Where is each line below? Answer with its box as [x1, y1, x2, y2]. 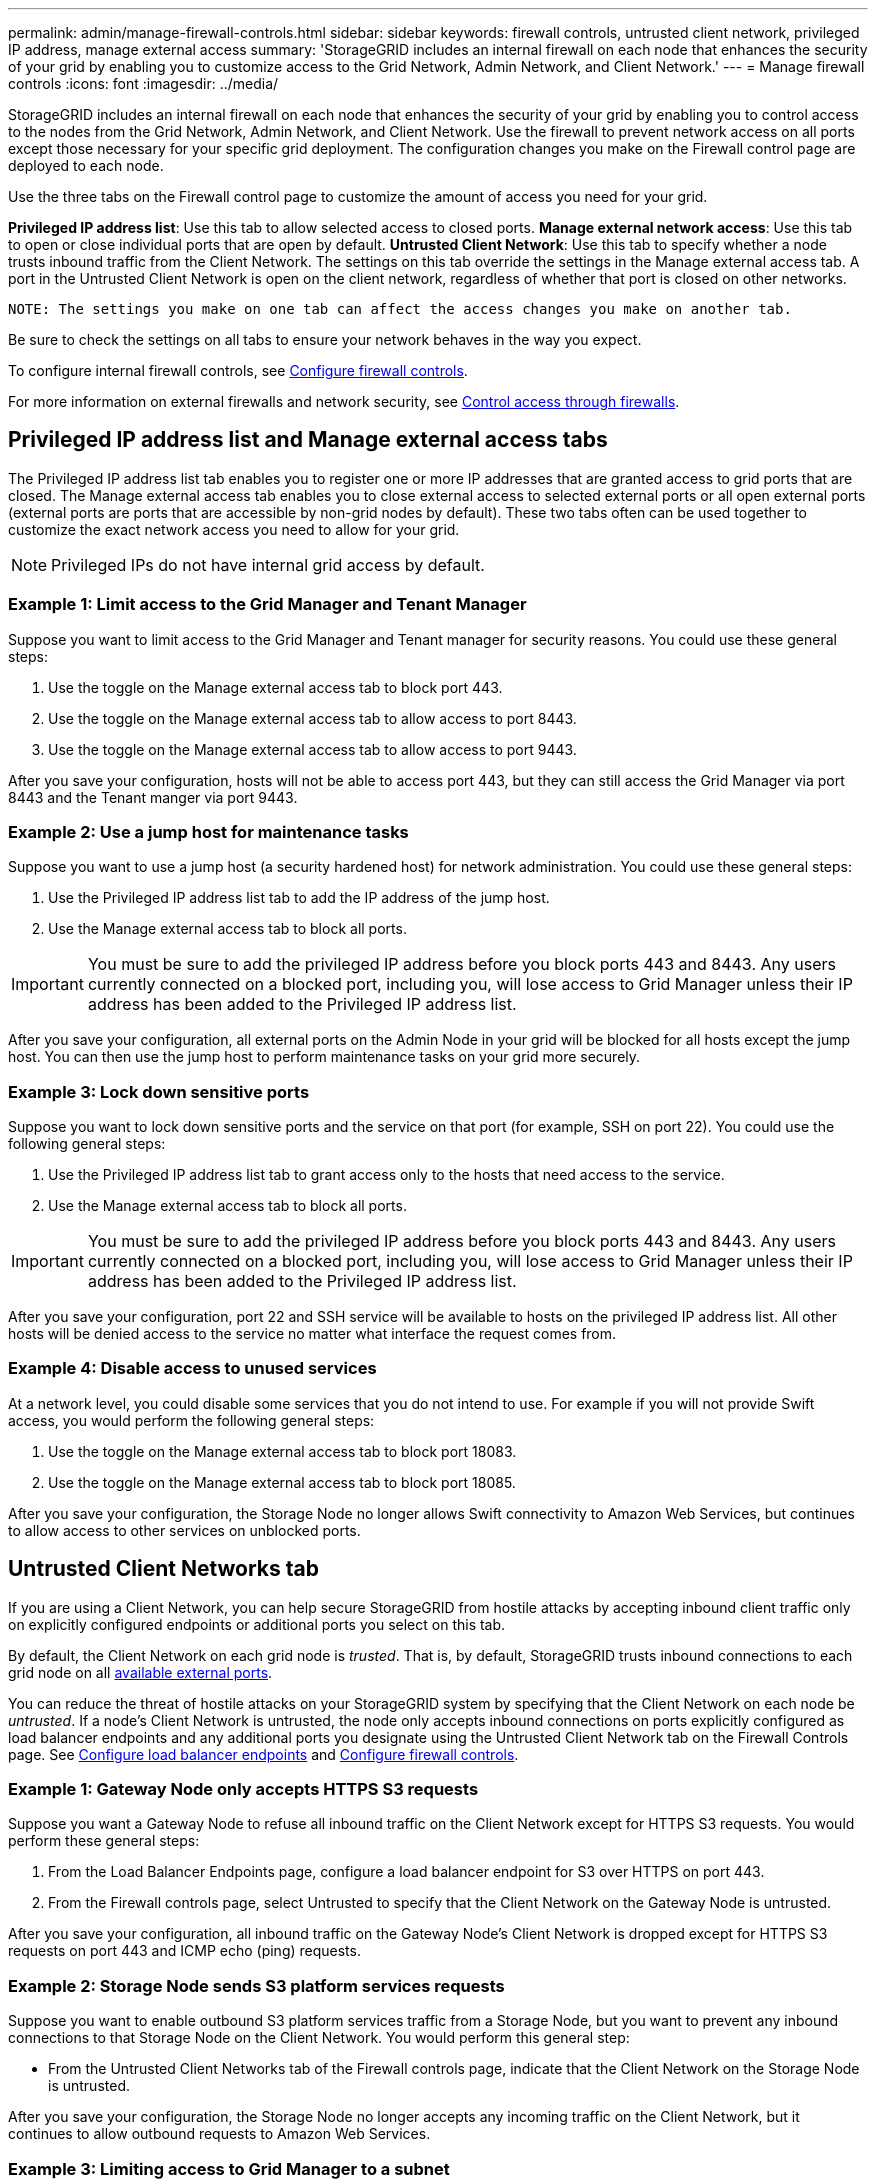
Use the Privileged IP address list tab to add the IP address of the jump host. [48, 889, 550, 907]
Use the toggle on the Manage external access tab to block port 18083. [48, 1442, 517, 1460]
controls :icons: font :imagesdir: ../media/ [8, 75, 279, 92]
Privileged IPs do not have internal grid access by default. [51, 554, 485, 575]
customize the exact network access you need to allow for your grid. [8, 520, 460, 538]
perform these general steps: [8, 1832, 200, 1850]
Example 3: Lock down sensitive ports [8, 1081, 310, 1102]
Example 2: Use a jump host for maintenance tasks [8, 821, 409, 842]
